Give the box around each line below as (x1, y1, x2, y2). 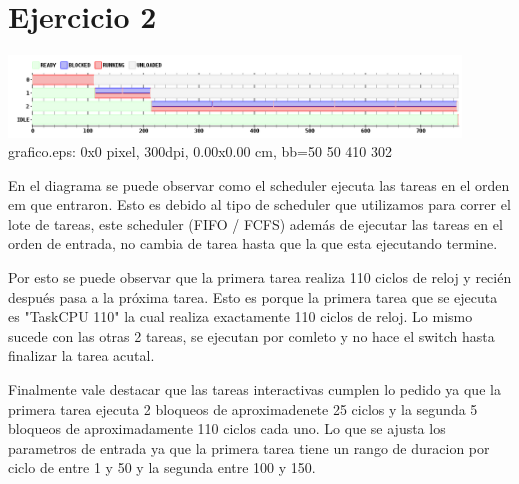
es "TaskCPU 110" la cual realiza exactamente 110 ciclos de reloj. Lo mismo (8, 306, 473, 327)
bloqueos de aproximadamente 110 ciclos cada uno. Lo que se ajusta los (8, 418, 446, 439)
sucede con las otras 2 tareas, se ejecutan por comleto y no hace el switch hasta (8, 325, 495, 346)
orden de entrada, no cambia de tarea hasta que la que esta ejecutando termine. (8, 233, 498, 254)
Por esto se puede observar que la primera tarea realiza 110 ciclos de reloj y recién (8, 267, 512, 288)
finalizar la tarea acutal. (8, 345, 155, 366)
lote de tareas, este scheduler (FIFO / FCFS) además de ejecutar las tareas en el (8, 213, 503, 234)
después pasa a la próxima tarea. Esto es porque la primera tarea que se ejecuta (8, 286, 498, 307)
